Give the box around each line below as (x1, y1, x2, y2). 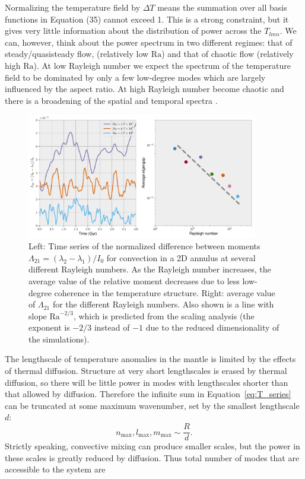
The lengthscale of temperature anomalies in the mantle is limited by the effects (5, 353, 296, 365)
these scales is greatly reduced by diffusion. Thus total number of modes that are (5, 451, 300, 464)
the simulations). (28, 332, 90, 345)
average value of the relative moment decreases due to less (28, 274, 240, 287)
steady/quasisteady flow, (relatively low (5, 47, 149, 60)
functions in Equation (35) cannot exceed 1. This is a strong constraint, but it (5, 12, 289, 25)
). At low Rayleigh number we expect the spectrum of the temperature (33, 59, 291, 71)
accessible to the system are (5, 463, 106, 475)
